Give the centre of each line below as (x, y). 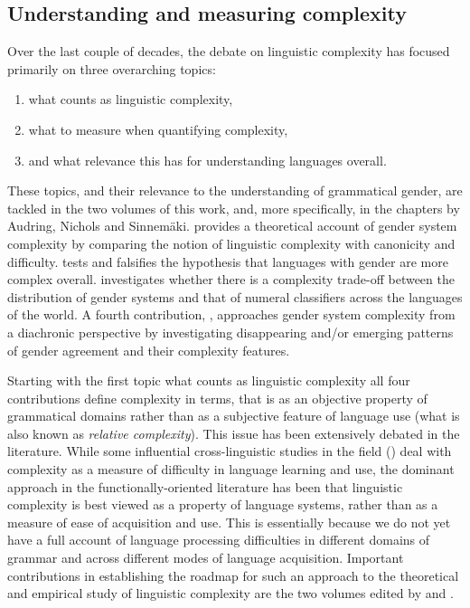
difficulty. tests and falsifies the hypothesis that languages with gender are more (228, 261)
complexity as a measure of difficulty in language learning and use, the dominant (231, 469)
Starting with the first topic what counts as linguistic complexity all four (209, 380)
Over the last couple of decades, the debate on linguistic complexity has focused (229, 51)
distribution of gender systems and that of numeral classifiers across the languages (235, 296)
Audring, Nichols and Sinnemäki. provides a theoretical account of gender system (232, 226)
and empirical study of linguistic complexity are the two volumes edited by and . (230, 593)
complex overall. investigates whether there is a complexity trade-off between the (231, 279)
